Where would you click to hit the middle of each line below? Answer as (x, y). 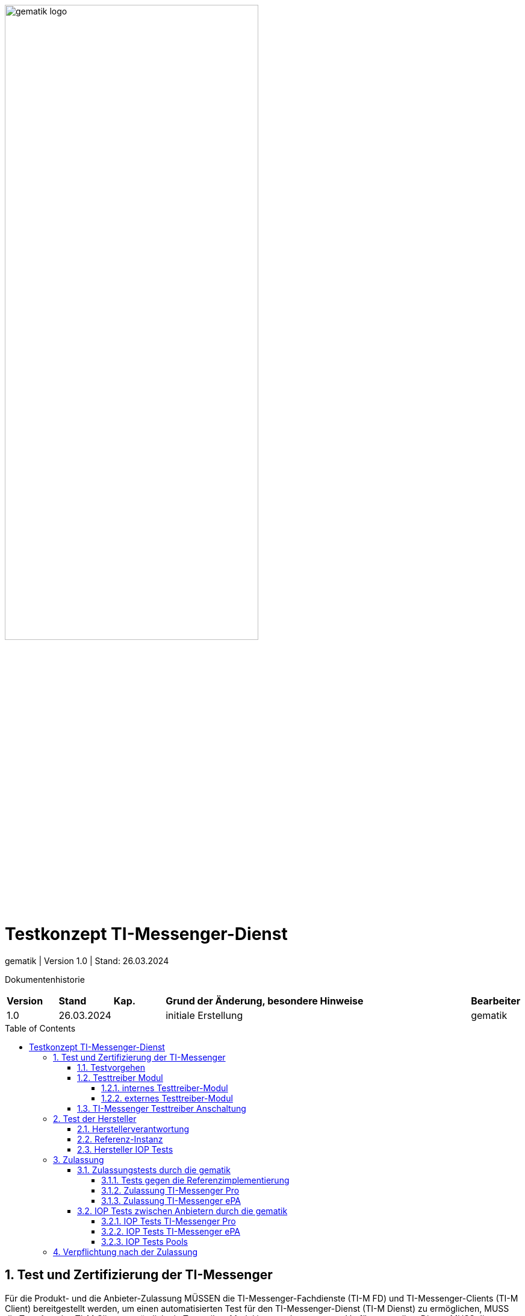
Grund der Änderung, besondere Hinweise (265, 1001)
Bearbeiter (496, 1001)
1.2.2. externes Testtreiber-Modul (167, 1098)
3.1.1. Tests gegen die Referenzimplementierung (195, 1180)
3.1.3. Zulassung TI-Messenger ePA (171, 1200)
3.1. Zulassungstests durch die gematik (154, 1170)
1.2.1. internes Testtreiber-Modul (165, 1088)
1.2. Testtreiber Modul (120, 1077)
